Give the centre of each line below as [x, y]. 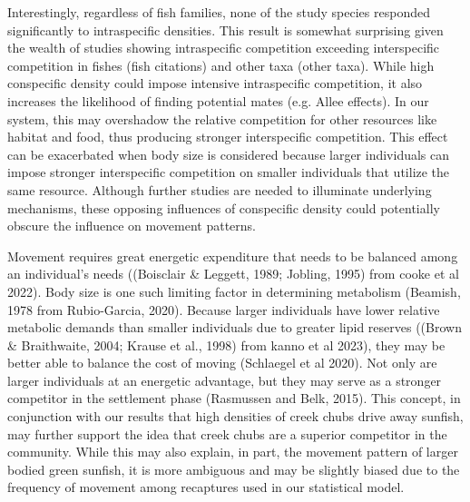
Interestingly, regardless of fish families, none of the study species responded [219, 12]
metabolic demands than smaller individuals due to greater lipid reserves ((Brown [235, 327]
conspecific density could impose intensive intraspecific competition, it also [215, 83]
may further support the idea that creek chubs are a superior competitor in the [227, 433]
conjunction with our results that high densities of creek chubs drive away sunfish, [235, 416]
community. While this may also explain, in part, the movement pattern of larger [233, 452]
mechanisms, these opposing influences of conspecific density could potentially [224, 207]
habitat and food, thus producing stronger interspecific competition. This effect [228, 137]
